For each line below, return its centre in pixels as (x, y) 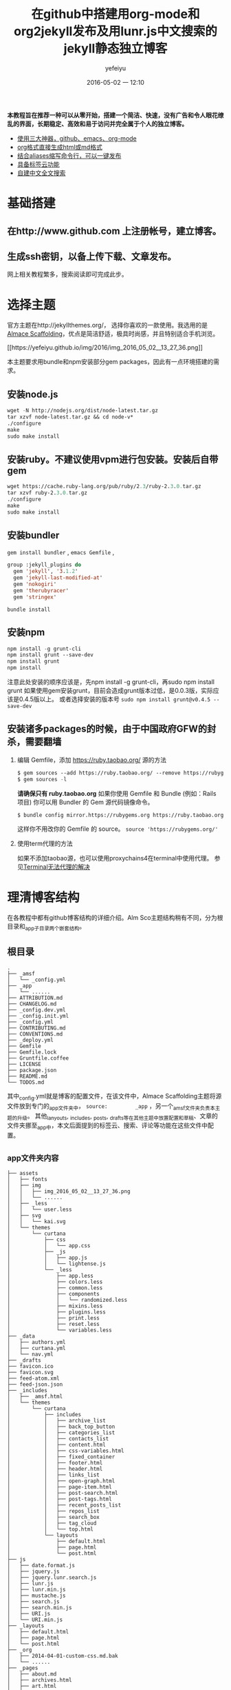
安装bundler (33, 535)
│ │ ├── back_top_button (61, 1427)
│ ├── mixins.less (55, 1306)
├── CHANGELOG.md (32, 1004)
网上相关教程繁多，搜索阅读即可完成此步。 (67, 274)
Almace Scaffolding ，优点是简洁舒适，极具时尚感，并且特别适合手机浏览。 (113, 334)
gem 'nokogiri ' (35, 584)
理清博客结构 (44, 897)
